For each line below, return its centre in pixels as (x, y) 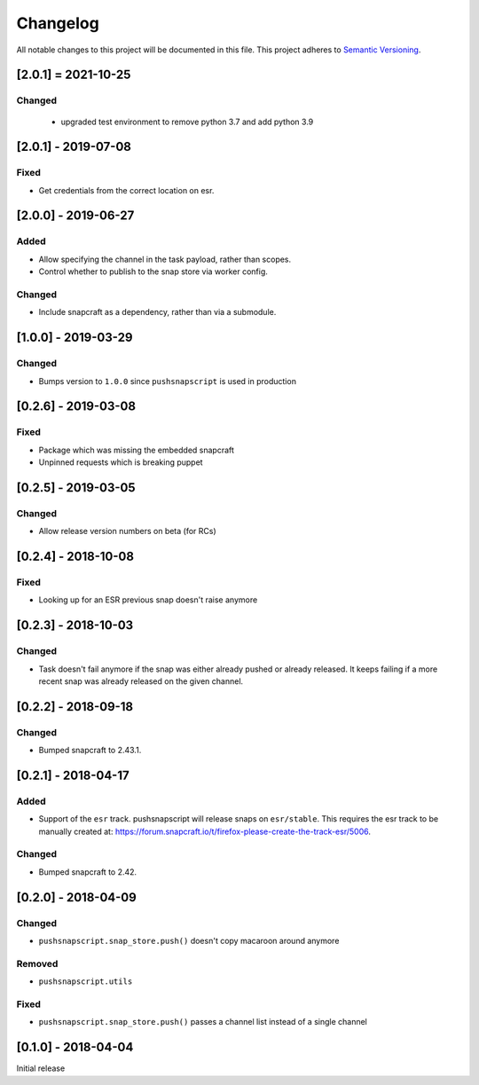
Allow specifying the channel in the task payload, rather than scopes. (165, 259)
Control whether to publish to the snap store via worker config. (153, 271)
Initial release (41, 1068)
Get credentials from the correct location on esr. (126, 190)
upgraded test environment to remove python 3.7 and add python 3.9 (187, 122)
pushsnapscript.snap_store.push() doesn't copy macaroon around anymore (189, 940)
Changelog (58, 23)
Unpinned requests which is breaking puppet (121, 462)
